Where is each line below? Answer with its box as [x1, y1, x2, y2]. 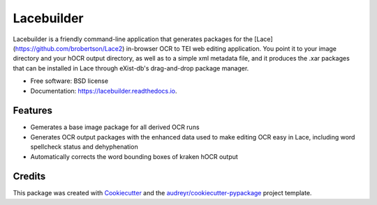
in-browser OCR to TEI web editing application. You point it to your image [126, 44, 337, 52]
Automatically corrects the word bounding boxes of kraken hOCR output [30, 152, 239, 160]
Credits [13, 171, 46, 183]
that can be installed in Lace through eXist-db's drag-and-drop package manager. [13, 63, 249, 73]
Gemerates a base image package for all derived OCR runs [30, 123, 200, 132]
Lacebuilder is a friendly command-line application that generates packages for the [13, 35, 253, 43]
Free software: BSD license [30, 77, 108, 85]
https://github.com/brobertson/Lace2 [15, 44, 123, 52]
